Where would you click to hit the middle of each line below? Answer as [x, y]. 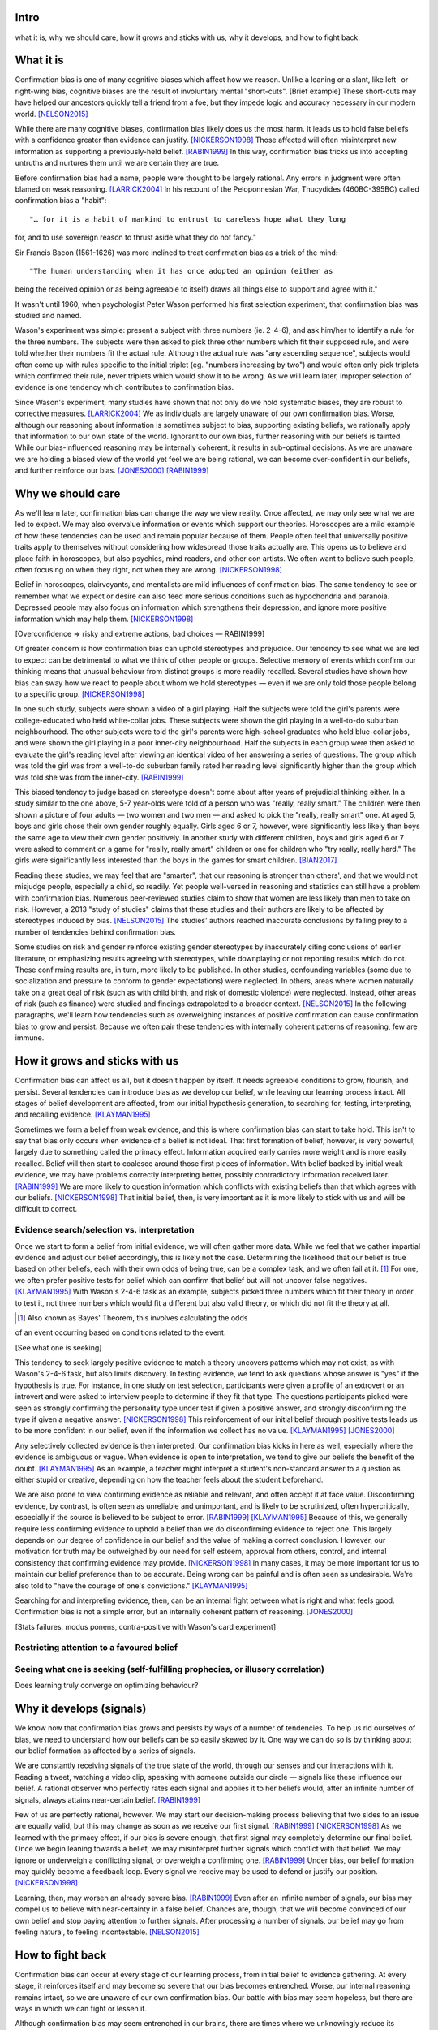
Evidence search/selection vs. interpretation [105, 1230]
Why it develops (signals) [81, 1709]
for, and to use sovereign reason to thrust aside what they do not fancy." [136, 238]
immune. [30, 1038]
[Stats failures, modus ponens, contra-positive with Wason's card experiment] [146, 1626]
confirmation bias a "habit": [61, 201]
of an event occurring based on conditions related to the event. [120, 1332]
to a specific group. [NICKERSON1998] [80, 693]
